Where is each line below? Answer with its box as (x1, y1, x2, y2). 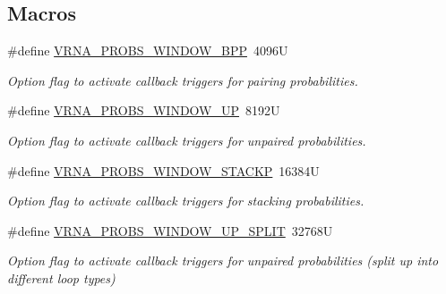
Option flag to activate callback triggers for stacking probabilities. (7, 191, 365, 210)
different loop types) (7, 268, 116, 287)
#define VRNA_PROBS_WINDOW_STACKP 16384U (7, 161, 320, 180)
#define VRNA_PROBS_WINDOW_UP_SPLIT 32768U (7, 221, 333, 239)
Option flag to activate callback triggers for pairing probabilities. (7, 71, 358, 89)
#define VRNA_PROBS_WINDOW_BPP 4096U (7, 41, 288, 60)
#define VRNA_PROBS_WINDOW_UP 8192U (7, 101, 280, 120)
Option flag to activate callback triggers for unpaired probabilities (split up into (7, 251, 439, 270)
